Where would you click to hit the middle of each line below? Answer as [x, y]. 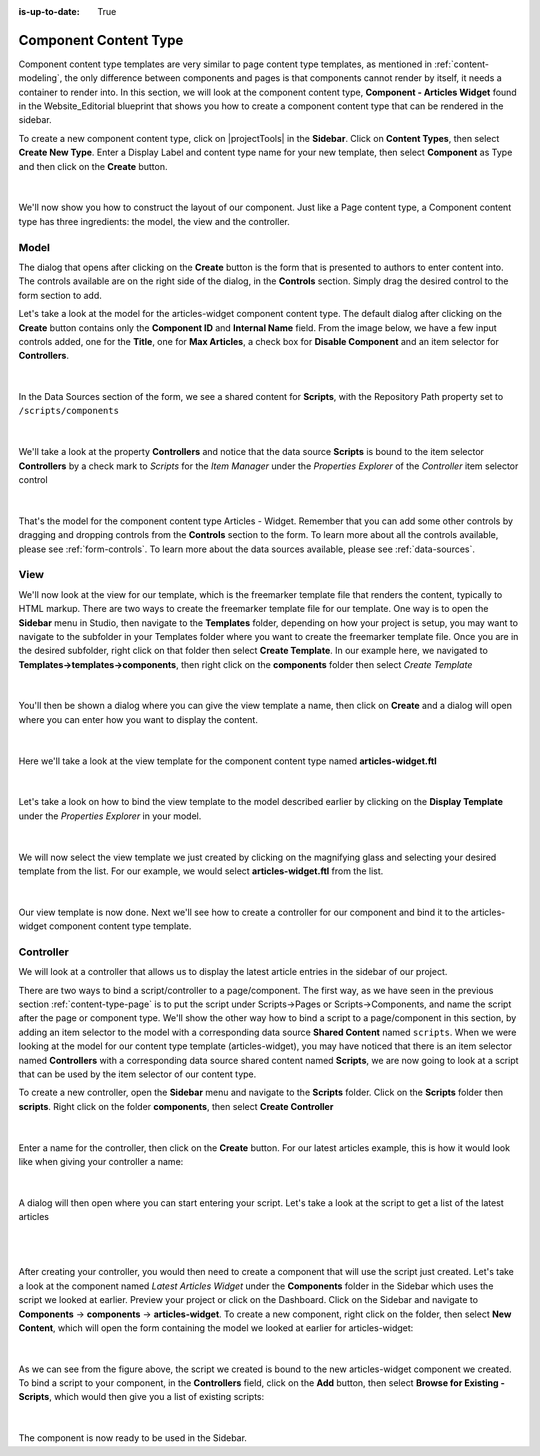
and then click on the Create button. [93, 166]
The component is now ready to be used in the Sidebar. [132, 1438]
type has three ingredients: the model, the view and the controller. [154, 221]
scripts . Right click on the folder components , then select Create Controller [176, 1106]
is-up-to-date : [49, 11]
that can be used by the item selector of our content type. [137, 1074]
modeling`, [40, 78]
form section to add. [60, 295]
